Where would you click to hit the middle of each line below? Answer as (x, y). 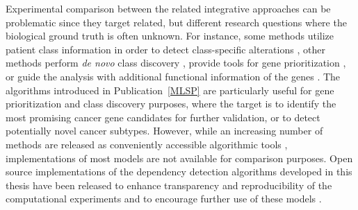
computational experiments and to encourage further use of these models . (164, 199)
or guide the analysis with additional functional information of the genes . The (173, 76)
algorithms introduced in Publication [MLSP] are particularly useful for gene (170, 90)
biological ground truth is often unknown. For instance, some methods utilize (170, 36)
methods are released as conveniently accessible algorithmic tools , (147, 144)
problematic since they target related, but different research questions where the (176, 22)
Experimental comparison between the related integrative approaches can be (168, 8)
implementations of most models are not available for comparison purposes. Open (179, 158)
